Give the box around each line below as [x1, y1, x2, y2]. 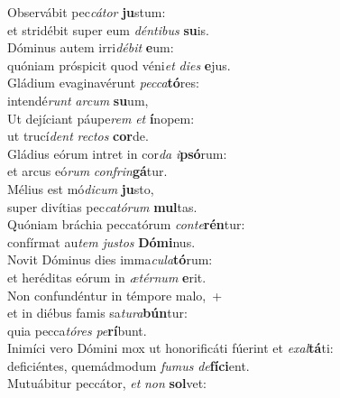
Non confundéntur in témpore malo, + [7, 285, 223, 304]
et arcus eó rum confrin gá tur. [7, 162, 168, 180]
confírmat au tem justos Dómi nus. [7, 232, 196, 251]
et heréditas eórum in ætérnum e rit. [7, 267, 207, 286]
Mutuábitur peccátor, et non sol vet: [7, 374, 207, 393]
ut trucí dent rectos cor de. [7, 126, 149, 145]
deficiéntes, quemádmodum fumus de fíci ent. [7, 356, 250, 375]
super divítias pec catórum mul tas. [7, 197, 198, 216]
